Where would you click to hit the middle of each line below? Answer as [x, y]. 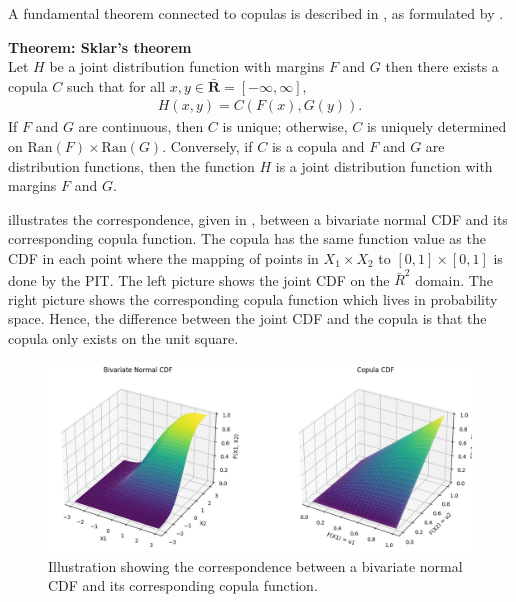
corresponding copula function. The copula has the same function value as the [247, 238]
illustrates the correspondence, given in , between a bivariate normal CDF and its [258, 218]
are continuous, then [141, 126]
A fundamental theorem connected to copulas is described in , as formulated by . [256, 13]
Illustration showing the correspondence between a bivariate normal [255, 565]
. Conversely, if [207, 146]
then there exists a [442, 66]
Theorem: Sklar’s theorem [100, 46]
